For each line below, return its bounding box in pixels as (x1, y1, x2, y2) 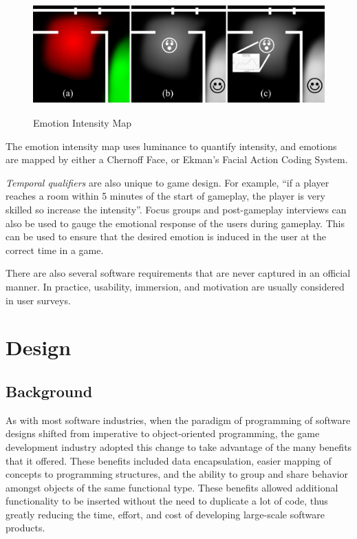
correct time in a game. (6, 242, 104, 257)
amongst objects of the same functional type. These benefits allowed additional (6, 480, 338, 494)
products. (6, 520, 45, 535)
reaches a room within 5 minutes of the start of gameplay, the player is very (6, 189, 325, 203)
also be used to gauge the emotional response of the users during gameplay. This (6, 215, 345, 230)
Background (6, 380, 93, 401)
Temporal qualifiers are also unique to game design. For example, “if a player (6, 175, 329, 189)
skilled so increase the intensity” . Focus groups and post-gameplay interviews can (6, 202, 347, 216)
